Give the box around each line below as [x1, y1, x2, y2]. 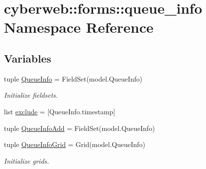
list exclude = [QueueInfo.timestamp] [4, 106, 115, 116]
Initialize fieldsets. [4, 90, 58, 100]
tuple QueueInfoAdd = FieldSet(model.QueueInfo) [4, 123, 155, 133]
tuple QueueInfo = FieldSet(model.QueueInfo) [4, 73, 143, 84]
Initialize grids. [4, 155, 49, 166]
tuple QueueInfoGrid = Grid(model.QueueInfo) [4, 139, 146, 149]
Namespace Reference [4, 17, 153, 37]
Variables [4, 50, 52, 65]
